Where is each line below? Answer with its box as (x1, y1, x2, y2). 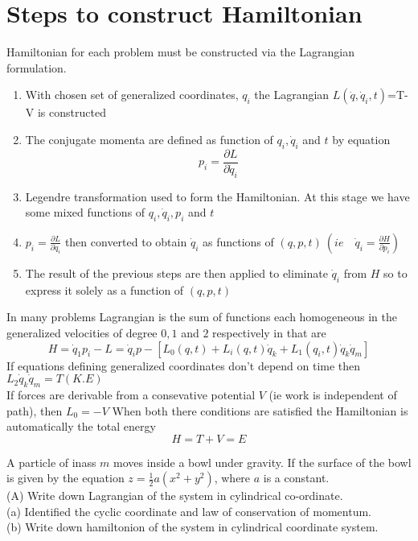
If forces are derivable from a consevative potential (6, 386, 256, 403)
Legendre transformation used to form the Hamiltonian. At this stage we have (25, 188, 410, 204)
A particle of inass (6, 453, 96, 470)
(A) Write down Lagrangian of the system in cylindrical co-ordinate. (6, 487, 343, 504)
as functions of (202, 233, 274, 250)
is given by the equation (6, 469, 125, 486)
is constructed (37, 104, 106, 121)
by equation (332, 130, 391, 147)
